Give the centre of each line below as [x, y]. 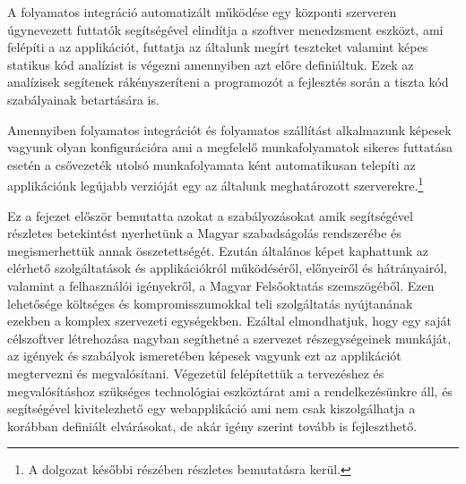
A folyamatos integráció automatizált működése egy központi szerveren [202, 12]
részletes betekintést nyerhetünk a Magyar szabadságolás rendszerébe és [204, 233]
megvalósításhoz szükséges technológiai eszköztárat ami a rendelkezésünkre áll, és [230, 391]
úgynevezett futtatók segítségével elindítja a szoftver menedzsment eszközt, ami [225, 29]
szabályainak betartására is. [83, 99]
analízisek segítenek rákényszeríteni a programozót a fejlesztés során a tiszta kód [228, 82]
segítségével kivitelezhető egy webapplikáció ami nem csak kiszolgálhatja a [211, 408]
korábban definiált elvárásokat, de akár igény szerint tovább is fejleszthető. [212, 425]
